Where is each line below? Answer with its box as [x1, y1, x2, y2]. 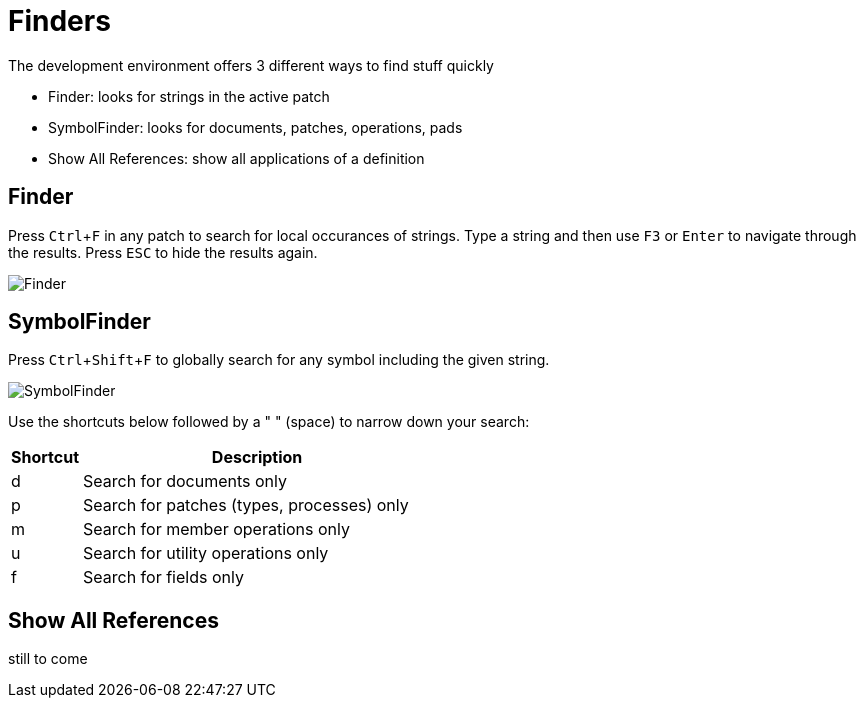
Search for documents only [83, 471, 287, 492]
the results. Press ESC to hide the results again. [8, 243, 318, 261]
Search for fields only [83, 567, 244, 588]
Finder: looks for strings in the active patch [48, 87, 330, 105]
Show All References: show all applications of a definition [48, 149, 425, 167]
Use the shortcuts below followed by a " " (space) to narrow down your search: [8, 413, 530, 431]
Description [211, 447, 303, 468]
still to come [8, 650, 88, 668]
